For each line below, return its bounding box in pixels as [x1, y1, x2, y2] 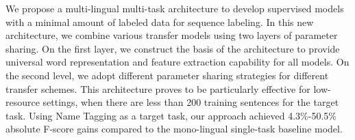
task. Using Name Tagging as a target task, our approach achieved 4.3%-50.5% [5, 108, 336, 122]
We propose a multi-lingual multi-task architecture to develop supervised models [5, 1, 344, 15]
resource [5, 95, 40, 109]
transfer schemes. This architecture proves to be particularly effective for [5, 81, 310, 96]
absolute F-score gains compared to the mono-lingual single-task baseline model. [5, 122, 343, 136]
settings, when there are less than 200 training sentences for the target [42, 95, 339, 109]
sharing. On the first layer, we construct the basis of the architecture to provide [5, 41, 340, 55]
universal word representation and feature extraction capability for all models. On [5, 55, 350, 69]
